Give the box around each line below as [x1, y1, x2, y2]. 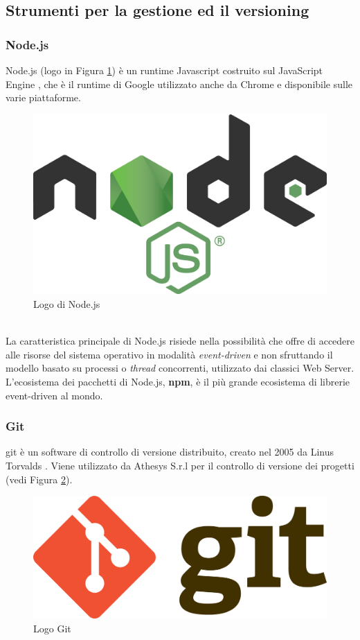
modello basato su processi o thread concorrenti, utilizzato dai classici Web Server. [6, 361, 354, 375]
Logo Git [33, 621, 71, 635]
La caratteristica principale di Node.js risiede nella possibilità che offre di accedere [6, 334, 355, 348]
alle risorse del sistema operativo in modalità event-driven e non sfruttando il [6, 347, 333, 361]
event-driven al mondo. [6, 388, 103, 402]
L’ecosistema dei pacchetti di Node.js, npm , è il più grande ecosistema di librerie [6, 374, 350, 388]
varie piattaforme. [6, 90, 81, 105]
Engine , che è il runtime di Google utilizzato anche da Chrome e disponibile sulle [6, 76, 353, 91]
